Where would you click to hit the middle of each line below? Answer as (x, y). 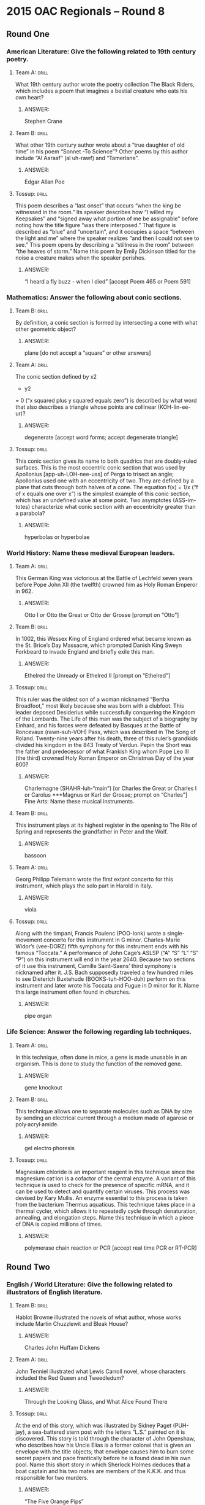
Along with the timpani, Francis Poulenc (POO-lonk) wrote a (91, 934)
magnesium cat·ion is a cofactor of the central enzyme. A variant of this (105, 1178)
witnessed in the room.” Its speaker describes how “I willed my (94, 212)
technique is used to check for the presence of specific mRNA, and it (102, 1185)
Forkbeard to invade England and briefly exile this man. (85, 652)
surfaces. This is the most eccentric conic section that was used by (100, 468)
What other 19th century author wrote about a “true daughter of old (100, 145)
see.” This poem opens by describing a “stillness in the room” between (104, 244)
